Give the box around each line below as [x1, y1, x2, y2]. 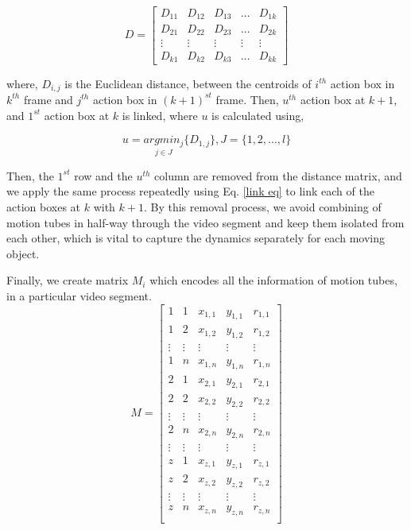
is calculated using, [211, 106, 304, 123]
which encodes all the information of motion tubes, [149, 272, 397, 288]
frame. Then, [215, 91, 279, 107]
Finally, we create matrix [6, 272, 129, 288]
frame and [23, 91, 73, 107]
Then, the [6, 167, 54, 184]
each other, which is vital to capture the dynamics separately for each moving [6, 230, 385, 246]
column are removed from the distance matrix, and [154, 167, 402, 184]
